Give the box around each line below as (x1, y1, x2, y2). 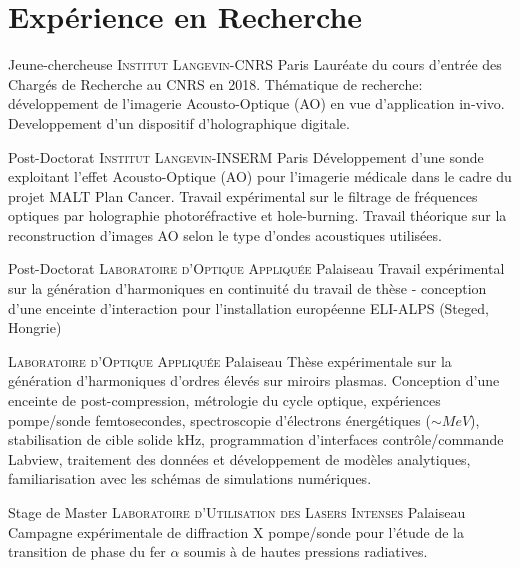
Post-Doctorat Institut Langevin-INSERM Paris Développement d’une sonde (8, 146, 484, 167)
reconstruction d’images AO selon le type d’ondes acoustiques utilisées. (8, 224, 442, 245)
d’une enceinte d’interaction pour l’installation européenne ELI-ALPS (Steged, (8, 297, 489, 318)
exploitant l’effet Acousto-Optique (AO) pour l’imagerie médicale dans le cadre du (8, 166, 512, 187)
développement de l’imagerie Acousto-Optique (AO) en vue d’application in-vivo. (8, 93, 505, 114)
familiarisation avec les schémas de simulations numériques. (8, 468, 372, 489)
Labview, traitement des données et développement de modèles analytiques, (8, 448, 471, 469)
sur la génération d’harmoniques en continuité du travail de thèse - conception (8, 278, 487, 299)
